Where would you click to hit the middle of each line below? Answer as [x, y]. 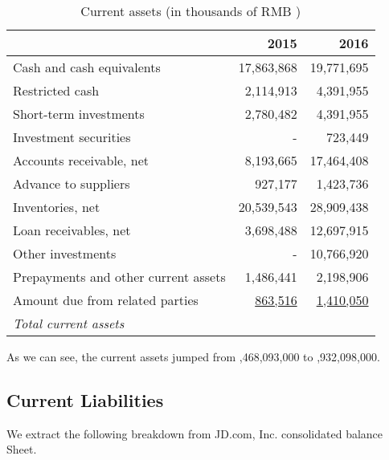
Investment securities [72, 137]
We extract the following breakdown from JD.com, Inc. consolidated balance [195, 433]
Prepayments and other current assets [119, 277]
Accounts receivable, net [81, 160]
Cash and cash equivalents [87, 67]
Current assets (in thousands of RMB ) [191, 11]
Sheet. [22, 449]
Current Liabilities [85, 399]
